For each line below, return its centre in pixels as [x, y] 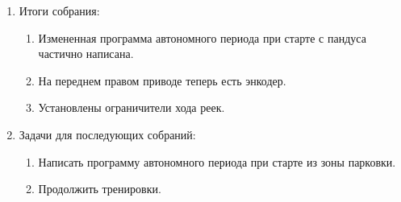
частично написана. [86, 54]
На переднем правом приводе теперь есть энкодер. [162, 80]
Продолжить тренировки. [100, 189]
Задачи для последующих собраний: [107, 134]
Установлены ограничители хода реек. [132, 107]
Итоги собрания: [59, 10]
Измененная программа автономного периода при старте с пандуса [202, 37]
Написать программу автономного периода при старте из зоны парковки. [217, 161]
